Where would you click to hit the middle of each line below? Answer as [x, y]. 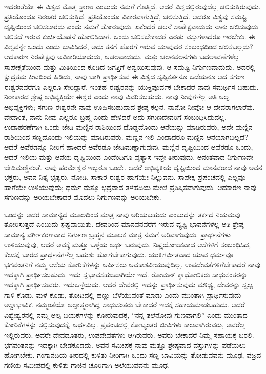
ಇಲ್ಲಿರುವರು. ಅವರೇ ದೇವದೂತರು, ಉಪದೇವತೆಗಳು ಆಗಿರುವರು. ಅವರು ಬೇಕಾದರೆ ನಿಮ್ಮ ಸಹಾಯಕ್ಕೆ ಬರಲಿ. [129, 335]
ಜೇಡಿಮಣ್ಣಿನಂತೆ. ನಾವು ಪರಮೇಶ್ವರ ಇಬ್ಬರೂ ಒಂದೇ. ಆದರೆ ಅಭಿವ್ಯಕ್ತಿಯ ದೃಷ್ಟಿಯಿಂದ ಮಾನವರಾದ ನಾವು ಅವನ [133, 167]
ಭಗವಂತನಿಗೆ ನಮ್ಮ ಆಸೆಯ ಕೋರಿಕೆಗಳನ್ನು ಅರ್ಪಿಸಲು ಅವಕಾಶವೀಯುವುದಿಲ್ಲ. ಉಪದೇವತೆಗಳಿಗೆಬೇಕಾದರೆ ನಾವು [132, 264]
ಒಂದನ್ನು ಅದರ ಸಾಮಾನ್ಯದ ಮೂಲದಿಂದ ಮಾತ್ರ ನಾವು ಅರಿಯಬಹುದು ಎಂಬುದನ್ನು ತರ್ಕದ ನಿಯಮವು [122, 214]
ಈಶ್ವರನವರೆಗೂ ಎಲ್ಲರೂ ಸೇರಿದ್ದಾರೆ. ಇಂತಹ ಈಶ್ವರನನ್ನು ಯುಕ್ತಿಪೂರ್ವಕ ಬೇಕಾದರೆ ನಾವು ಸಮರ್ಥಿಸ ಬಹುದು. [131, 86]
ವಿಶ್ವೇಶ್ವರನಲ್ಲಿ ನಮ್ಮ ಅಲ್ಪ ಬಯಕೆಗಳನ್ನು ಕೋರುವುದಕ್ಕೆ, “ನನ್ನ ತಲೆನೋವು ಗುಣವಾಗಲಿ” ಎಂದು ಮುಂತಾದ [126, 314]
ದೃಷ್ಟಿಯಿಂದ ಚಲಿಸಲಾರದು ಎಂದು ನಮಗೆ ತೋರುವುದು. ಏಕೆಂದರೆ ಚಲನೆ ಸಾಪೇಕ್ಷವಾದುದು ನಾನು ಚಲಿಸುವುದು [131, 26]
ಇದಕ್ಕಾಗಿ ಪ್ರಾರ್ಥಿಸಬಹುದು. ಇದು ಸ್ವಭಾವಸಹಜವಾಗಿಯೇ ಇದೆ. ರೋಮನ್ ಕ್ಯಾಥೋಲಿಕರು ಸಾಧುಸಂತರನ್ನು [126, 274]
